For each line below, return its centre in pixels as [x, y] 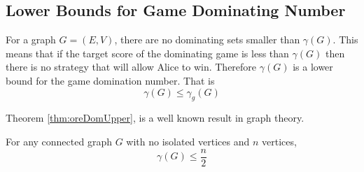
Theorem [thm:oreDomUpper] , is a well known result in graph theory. [155, 118]
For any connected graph [59, 141]
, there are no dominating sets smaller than [207, 40]
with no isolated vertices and [188, 141]
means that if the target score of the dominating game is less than [147, 53]
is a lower [313, 67]
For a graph [31, 40]
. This [345, 40]
